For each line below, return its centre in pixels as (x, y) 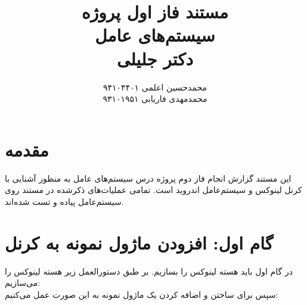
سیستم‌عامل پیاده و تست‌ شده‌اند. (64, 201)
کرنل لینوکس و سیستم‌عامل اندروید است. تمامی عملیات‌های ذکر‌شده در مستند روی (153, 190)
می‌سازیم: (23, 283)
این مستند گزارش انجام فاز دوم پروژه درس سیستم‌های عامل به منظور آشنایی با (148, 178)
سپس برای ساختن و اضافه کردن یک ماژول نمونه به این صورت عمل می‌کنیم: (142, 294)
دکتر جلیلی (155, 58)
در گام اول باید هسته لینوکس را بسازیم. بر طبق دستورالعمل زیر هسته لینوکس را (149, 271)
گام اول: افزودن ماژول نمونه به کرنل (139, 242)
